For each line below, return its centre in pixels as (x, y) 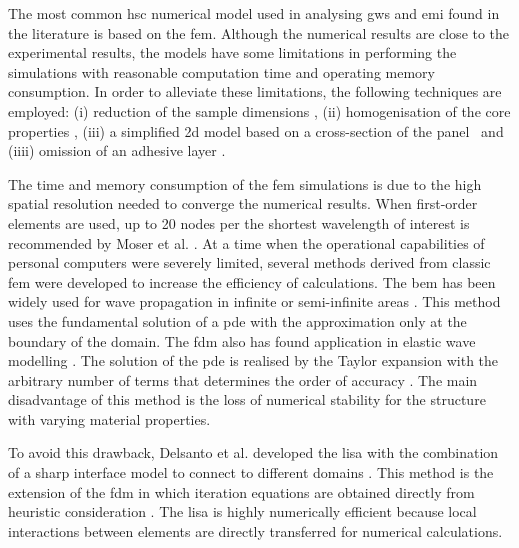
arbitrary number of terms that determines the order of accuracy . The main (243, 379)
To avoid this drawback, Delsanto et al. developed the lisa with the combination (253, 452)
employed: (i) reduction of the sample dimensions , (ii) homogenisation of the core (259, 110)
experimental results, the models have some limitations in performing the (232, 52)
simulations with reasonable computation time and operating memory (221, 71)
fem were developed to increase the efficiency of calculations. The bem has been (252, 281)
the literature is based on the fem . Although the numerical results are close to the (259, 32)
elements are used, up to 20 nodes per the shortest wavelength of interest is (239, 222)
